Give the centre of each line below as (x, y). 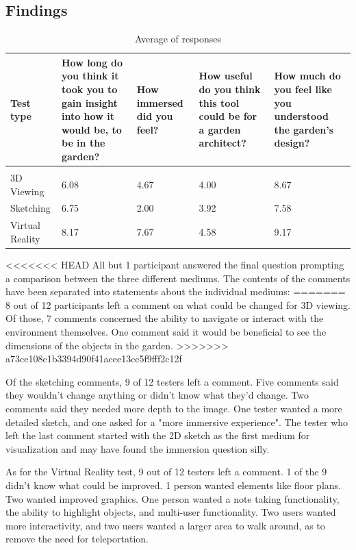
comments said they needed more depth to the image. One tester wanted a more (174, 408)
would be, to (91, 129)
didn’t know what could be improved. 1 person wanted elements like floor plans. (173, 485)
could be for (228, 116)
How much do (307, 76)
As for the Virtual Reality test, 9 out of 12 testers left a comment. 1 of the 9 (166, 472)
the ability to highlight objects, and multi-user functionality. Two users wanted (171, 512)
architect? (222, 143)
